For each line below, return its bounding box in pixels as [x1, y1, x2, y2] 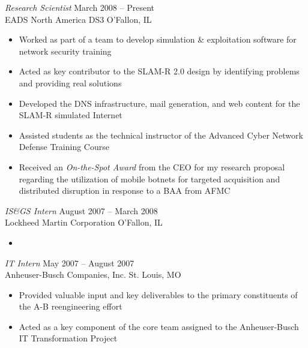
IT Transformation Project [19, 332, 118, 344]
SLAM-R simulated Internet [19, 109, 122, 121]
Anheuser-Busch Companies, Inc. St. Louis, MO [5, 268, 181, 281]
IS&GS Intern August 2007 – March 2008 [5, 204, 158, 217]
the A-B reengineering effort [19, 300, 122, 313]
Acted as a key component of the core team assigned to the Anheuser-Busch [19, 320, 299, 332]
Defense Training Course [19, 140, 109, 153]
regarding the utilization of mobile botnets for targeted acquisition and [19, 172, 280, 185]
